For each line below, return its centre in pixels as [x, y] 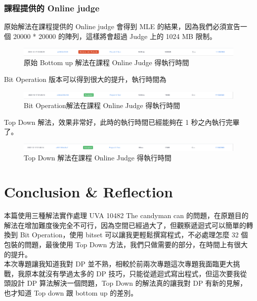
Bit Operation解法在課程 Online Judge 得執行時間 [102, 105]
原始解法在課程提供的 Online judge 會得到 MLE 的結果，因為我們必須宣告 [122, 26]
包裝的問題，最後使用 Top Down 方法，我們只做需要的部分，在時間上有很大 [126, 244]
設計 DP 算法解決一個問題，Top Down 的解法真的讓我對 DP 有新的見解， [129, 283]
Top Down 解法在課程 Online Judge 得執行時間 [98, 158]
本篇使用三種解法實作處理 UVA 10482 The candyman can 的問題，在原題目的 [126, 215]
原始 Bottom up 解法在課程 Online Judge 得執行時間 [107, 62]
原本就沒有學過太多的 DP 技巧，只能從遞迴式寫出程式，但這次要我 [132, 273]
